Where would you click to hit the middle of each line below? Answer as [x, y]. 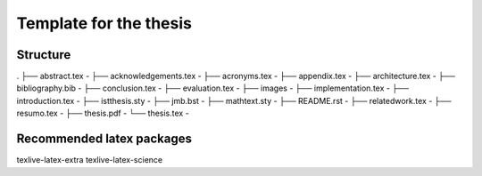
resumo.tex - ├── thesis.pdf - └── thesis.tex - [103, 113]
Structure [44, 55]
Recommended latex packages [104, 139]
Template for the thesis [104, 23]
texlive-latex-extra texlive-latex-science [90, 160]
